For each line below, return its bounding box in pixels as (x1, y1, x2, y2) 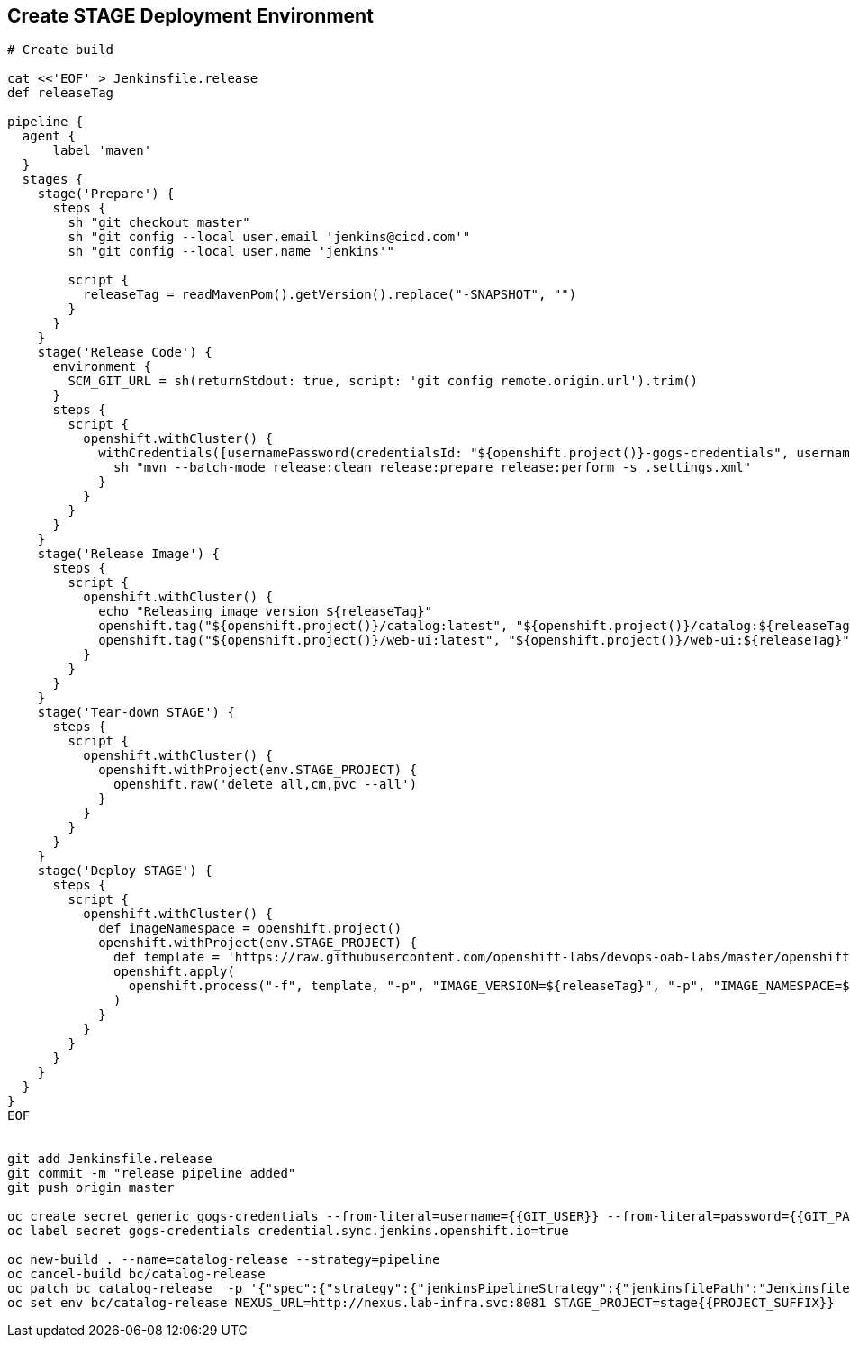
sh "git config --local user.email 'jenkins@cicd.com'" (68, 230, 471, 245)
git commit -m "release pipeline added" (7, 1166, 296, 1181)
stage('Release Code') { (37, 345, 212, 360)
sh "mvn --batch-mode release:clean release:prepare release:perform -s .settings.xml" (113, 460, 752, 475)
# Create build (7, 42, 114, 58)
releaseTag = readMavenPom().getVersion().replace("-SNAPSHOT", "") (83, 287, 577, 302)
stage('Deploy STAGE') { (37, 863, 212, 879)
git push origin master (7, 1180, 175, 1196)
